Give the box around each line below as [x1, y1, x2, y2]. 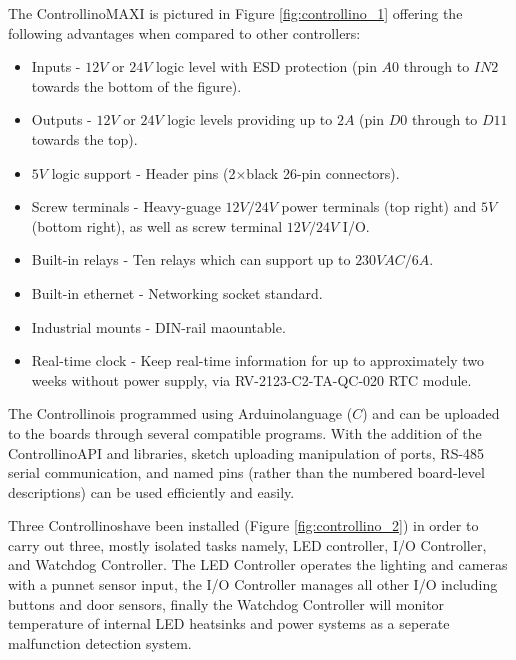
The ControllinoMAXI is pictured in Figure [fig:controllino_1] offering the [8, 3, 463, 23]
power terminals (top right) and [281, 196, 477, 217]
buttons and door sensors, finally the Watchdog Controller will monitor [8, 593, 445, 614]
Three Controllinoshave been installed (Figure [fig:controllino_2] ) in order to [8, 515, 479, 536]
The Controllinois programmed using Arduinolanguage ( [8, 403, 353, 424]
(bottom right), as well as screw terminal [31, 215, 283, 236]
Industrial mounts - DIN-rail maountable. [31, 316, 286, 337]
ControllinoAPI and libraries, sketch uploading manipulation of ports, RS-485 [8, 442, 485, 463]
